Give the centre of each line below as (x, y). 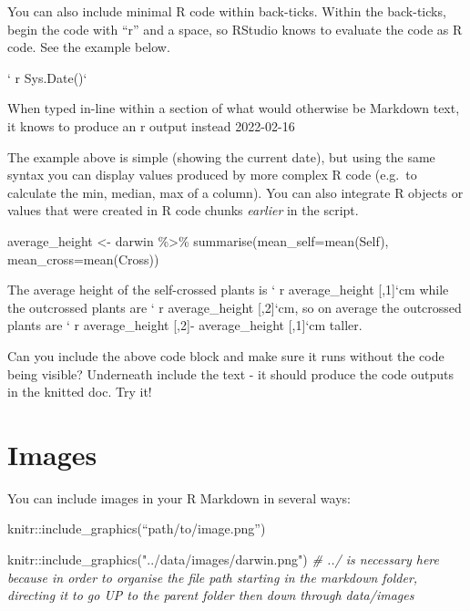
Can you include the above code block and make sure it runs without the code (226, 355)
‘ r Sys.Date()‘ (47, 77)
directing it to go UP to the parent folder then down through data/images (211, 595)
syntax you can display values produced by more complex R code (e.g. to (212, 175)
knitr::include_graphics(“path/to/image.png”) (137, 528)
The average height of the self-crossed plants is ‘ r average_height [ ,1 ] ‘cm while (228, 290)
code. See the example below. (89, 47)
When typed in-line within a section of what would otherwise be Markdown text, (234, 108)
